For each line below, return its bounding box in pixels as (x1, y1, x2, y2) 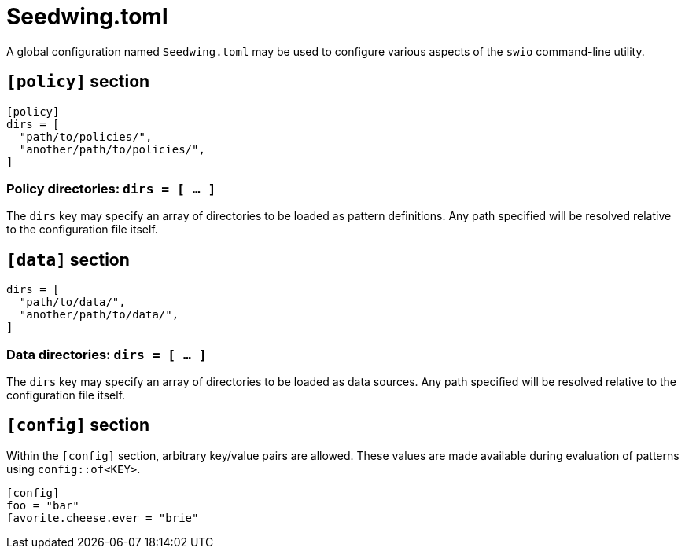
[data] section (6, 249, 130, 270)
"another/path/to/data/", (19, 308, 179, 322)
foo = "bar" (6, 498, 79, 512)
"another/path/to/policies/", (19, 142, 205, 156)
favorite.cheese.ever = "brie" (6, 511, 199, 524)
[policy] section (6, 72, 150, 92)
